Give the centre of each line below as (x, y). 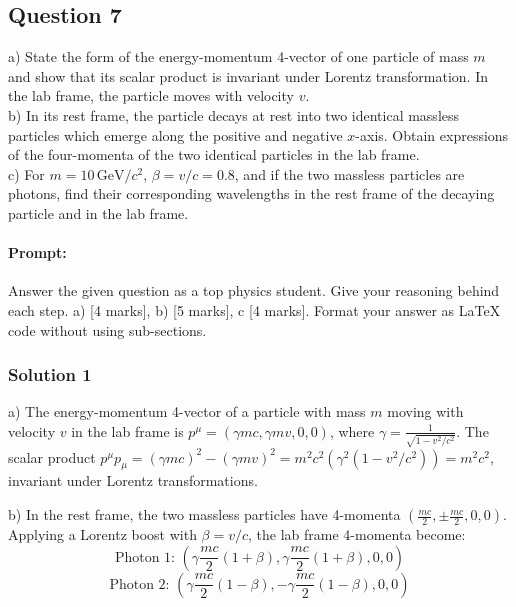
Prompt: (37, 252)
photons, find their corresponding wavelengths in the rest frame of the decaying (251, 193)
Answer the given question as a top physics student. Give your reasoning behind (254, 290)
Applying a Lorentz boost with (102, 534)
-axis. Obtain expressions (432, 134)
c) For (26, 173)
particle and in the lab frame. (98, 212)
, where (352, 430)
